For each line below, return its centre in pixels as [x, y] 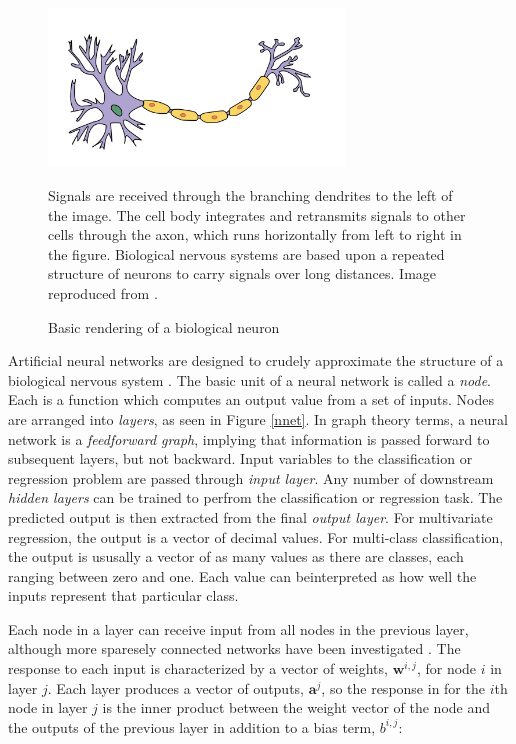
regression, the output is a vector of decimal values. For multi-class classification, [256, 536]
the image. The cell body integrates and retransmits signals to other [257, 214]
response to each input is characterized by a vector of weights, [198, 668]
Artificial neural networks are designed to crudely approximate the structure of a [256, 360]
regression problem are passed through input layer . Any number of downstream [251, 477]
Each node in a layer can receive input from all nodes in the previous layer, [238, 628]
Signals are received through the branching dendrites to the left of [250, 195]
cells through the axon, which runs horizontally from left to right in [255, 234]
